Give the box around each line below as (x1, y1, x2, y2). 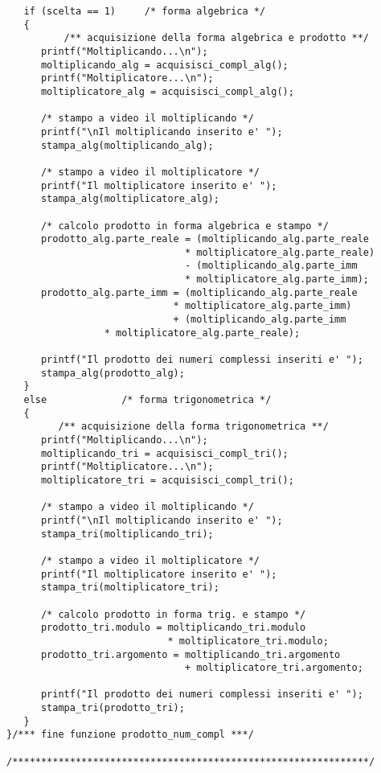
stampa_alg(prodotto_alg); (40, 367, 185, 379)
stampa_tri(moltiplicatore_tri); (40, 582, 219, 594)
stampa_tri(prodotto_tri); (40, 702, 185, 714)
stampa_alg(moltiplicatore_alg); (40, 193, 219, 205)
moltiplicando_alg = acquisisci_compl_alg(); (40, 59, 289, 71)
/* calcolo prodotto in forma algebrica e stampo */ (40, 220, 329, 232)
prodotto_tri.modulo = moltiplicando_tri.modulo (40, 622, 306, 634)
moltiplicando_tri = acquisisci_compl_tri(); (40, 447, 289, 459)
